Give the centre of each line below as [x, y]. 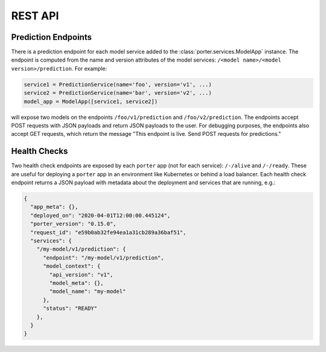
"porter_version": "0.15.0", [74, 224]
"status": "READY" [70, 309]
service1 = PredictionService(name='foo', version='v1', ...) [118, 84]
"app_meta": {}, [54, 207]
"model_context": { [72, 266]
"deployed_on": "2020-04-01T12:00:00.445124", [101, 215]
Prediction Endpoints [51, 37]
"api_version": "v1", [81, 274]
